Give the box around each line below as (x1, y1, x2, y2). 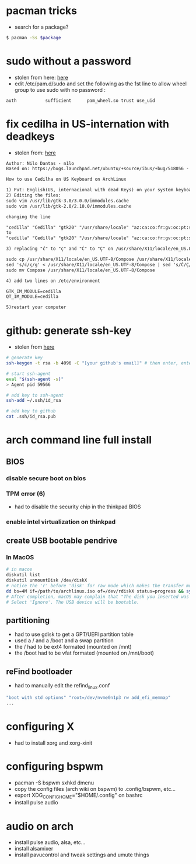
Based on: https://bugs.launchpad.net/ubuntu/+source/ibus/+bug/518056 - (6, 166, 190, 172)
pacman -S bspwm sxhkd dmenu (14, 779, 94, 786)
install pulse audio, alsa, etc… (14, 839, 86, 846)
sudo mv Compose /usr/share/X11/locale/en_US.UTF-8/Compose (6, 267, 156, 273)
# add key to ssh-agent (6, 392, 64, 398)
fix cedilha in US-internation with (6, 117, 169, 130)
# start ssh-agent (6, 370, 51, 377)
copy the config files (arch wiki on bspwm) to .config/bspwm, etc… (14, 785, 176, 792)
